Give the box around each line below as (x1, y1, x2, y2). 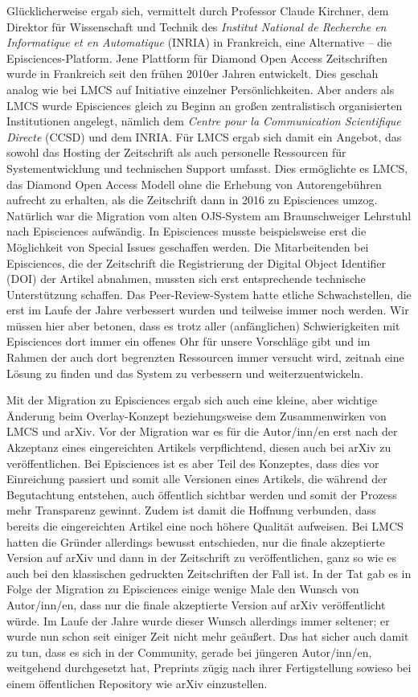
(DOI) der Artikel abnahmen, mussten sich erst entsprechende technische (6, 270, 366, 287)
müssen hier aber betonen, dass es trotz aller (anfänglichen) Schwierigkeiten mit (6, 317, 400, 334)
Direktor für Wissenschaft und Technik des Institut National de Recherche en (6, 18, 387, 35)
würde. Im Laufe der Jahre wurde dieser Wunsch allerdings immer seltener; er (6, 612, 390, 629)
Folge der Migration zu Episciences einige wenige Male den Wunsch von (6, 580, 359, 597)
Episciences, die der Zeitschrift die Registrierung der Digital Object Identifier (6, 254, 387, 271)
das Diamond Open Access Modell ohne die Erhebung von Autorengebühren (6, 175, 382, 192)
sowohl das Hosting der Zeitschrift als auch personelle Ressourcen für (6, 144, 346, 161)
